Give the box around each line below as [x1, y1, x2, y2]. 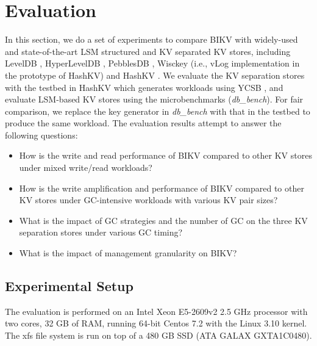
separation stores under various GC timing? [19, 226, 183, 239]
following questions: [5, 128, 78, 141]
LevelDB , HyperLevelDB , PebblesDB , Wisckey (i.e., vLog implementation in [5, 57, 300, 70]
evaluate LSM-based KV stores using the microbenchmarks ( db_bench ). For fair [5, 93, 304, 106]
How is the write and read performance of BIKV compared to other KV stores [19, 149, 312, 162]
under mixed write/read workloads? [19, 161, 152, 174]
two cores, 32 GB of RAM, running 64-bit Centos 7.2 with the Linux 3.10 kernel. [5, 317, 307, 330]
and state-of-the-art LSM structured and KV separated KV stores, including [5, 45, 291, 57]
